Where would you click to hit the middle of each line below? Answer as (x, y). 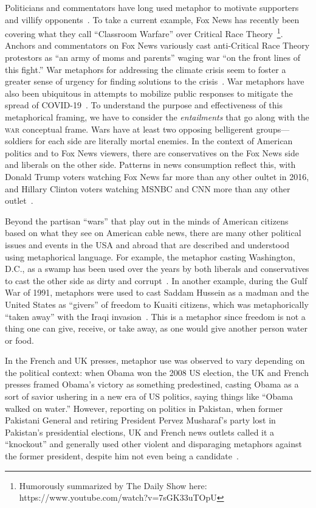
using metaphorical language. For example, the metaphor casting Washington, (150, 256)
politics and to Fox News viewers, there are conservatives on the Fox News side (152, 152)
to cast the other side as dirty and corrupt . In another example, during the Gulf (156, 280)
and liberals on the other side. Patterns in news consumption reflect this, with (150, 165)
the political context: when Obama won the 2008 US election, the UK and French (157, 372)
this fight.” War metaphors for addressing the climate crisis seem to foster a (146, 69)
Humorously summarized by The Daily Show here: (113, 485)
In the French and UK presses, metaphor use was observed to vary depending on (155, 360)
